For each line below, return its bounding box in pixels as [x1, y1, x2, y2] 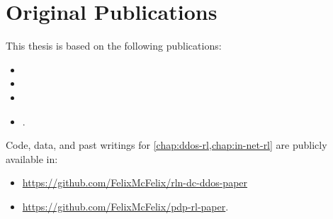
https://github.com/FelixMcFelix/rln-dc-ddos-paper [22, 175, 248, 190]
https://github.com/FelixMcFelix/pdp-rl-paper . [22, 198, 229, 213]
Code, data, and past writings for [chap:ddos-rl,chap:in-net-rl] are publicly [6, 137, 327, 152]
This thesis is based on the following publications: [6, 38, 222, 53]
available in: [6, 151, 58, 166]
